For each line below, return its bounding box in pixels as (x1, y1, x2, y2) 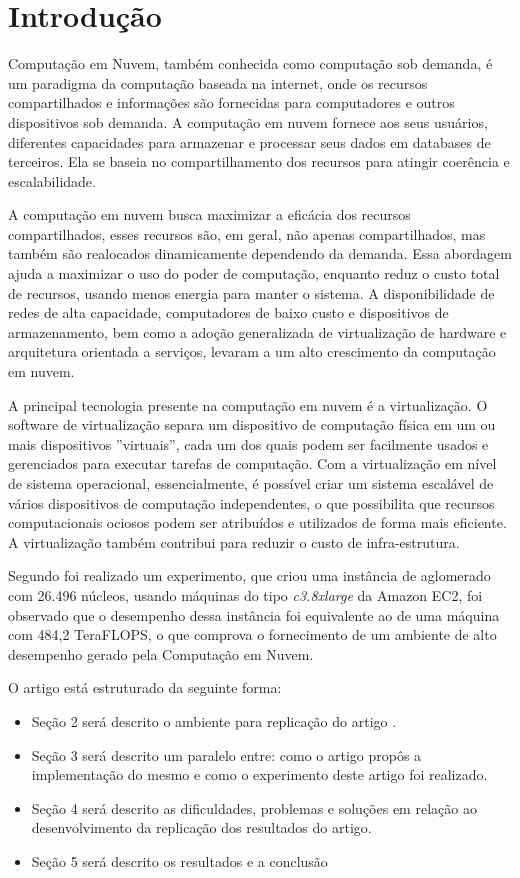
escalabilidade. (8, 170, 96, 191)
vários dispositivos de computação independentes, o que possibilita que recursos (8, 492, 495, 513)
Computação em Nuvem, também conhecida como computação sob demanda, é (8, 53, 493, 74)
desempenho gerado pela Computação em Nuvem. (8, 643, 314, 664)
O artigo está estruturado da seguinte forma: (8, 677, 282, 698)
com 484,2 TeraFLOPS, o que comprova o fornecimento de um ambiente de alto (8, 624, 497, 645)
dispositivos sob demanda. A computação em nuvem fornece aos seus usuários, (8, 111, 488, 132)
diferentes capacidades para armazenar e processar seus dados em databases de (8, 131, 491, 152)
